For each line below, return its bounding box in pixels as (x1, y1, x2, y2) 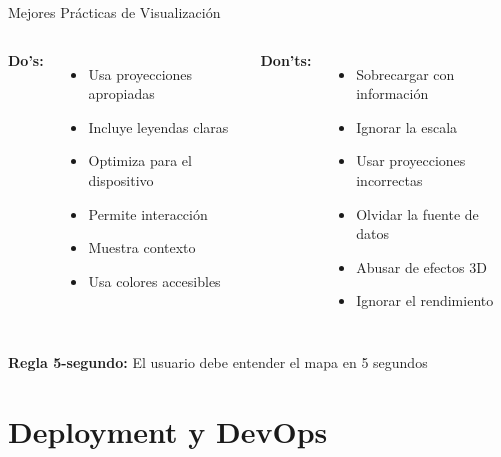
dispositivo (88, 169, 154, 190)
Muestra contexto (88, 237, 196, 258)
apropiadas (88, 83, 155, 104)
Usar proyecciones (356, 150, 466, 171)
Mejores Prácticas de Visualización (8, 2, 221, 22)
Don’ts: (260, 49, 312, 70)
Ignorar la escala (356, 116, 458, 137)
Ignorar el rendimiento (356, 290, 494, 311)
